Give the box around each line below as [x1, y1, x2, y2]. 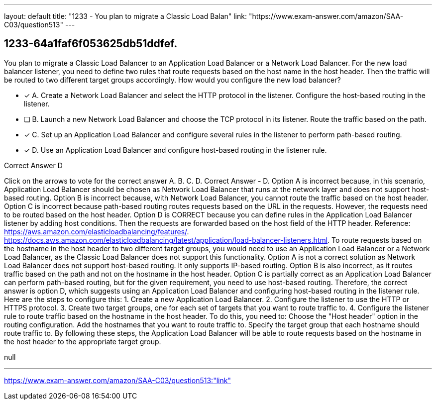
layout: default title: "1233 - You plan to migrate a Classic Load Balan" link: [4, 12, 247, 20]
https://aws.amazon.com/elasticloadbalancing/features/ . [4, 227, 189, 236]
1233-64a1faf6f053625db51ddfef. [4, 37, 178, 50]
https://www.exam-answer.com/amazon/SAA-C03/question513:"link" [4, 376, 231, 385]
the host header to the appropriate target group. [4, 337, 161, 346]
